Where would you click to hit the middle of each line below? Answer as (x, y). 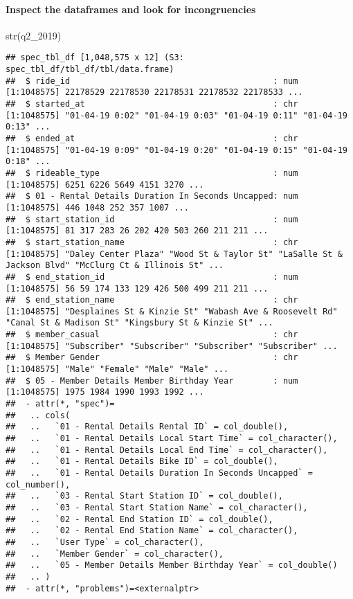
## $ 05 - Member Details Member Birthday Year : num (152, 381)
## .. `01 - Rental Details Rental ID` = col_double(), (147, 427)
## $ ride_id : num (152, 81)
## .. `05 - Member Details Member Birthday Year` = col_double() (172, 565)
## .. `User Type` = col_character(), (105, 542)
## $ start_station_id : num (152, 219)
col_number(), (38, 484)
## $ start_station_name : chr (152, 242)
